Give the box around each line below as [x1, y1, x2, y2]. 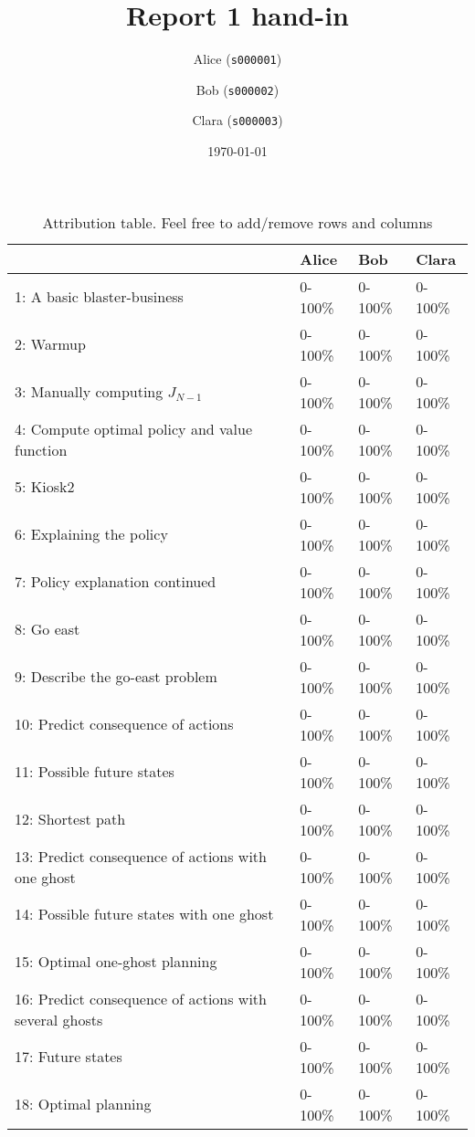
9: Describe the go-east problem [15, 666, 217, 688]
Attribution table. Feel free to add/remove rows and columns [42, 211, 433, 233]
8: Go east [15, 618, 80, 640]
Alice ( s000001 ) [193, 49, 282, 68]
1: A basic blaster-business [15, 286, 184, 308]
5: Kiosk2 [15, 476, 75, 498]
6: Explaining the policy [15, 523, 168, 545]
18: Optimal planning [15, 1093, 152, 1115]
